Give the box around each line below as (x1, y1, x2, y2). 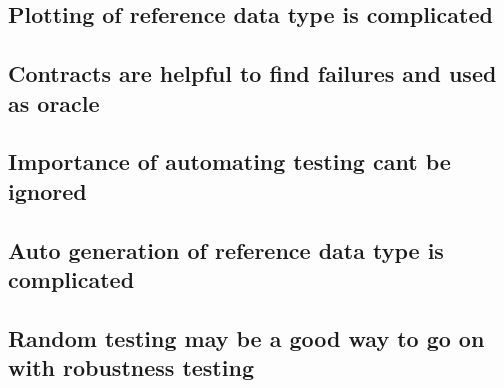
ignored (8, 175, 87, 206)
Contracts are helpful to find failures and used (8, 58, 497, 89)
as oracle (8, 87, 100, 118)
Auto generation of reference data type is (8, 234, 444, 265)
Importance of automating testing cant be (8, 146, 451, 177)
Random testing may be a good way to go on (8, 322, 485, 353)
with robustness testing (8, 352, 254, 383)
